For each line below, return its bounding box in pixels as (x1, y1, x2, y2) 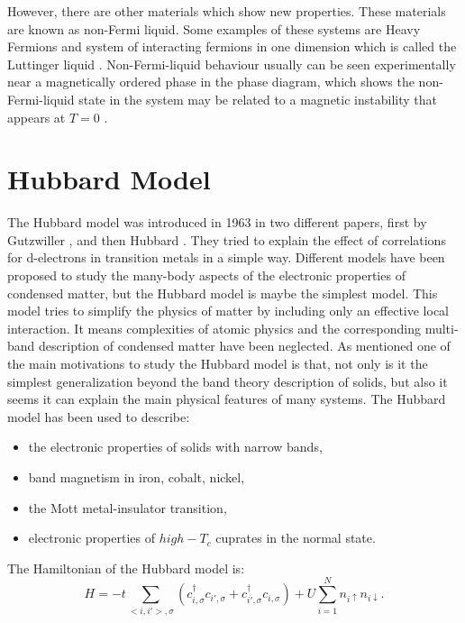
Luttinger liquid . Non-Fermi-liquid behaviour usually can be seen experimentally (7, 54, 456, 73)
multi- (424, 318, 459, 337)
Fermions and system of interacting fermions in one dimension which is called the (7, 37, 457, 56)
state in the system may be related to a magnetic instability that (78, 89, 437, 108)
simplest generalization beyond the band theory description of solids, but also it (7, 371, 448, 390)
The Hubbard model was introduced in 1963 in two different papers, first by (7, 213, 427, 232)
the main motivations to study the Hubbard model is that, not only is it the (7, 354, 428, 373)
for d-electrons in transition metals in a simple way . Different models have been (7, 248, 445, 267)
